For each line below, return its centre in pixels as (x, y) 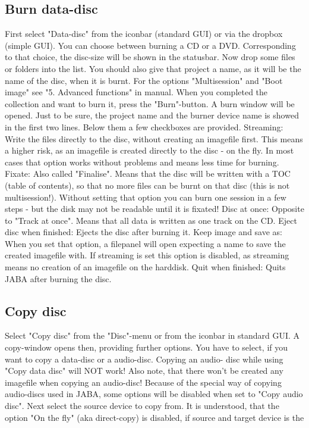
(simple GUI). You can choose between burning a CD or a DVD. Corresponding (150, 45)
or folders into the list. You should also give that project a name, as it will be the (153, 68)
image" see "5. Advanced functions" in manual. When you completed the (136, 92)
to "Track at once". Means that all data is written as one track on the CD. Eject (151, 220)
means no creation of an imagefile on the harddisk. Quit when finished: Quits (145, 267)
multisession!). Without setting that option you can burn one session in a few (146, 197)
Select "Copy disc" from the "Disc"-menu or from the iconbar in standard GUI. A (152, 335)
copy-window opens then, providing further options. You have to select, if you (146, 347)
